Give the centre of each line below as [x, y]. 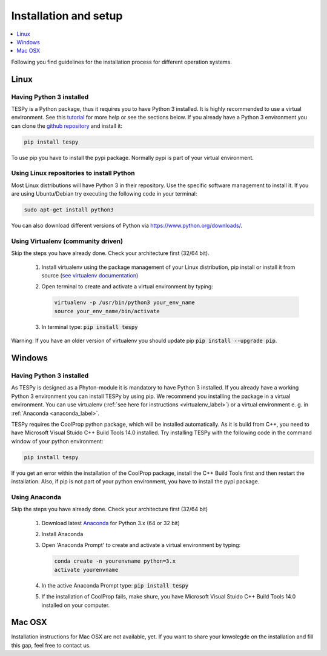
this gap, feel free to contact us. [51, 645]
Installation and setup [67, 16]
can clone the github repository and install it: [67, 126]
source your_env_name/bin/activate [107, 311]
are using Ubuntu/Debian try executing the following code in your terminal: [104, 194]
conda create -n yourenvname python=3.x [115, 561]
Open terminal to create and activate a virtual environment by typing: [127, 287]
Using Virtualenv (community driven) [67, 241]
